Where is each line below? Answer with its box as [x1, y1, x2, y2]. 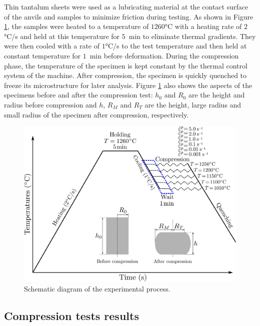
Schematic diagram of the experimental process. [24, 283, 170, 293]
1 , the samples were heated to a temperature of [4, 21, 149, 31]
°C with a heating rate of [164, 21, 242, 31]
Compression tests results [4, 307, 139, 323]
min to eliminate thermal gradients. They [128, 30, 256, 41]
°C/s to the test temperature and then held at [105, 40, 247, 51]
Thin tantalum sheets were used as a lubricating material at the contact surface [4, 1, 248, 11]
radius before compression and [4, 99, 97, 109]
